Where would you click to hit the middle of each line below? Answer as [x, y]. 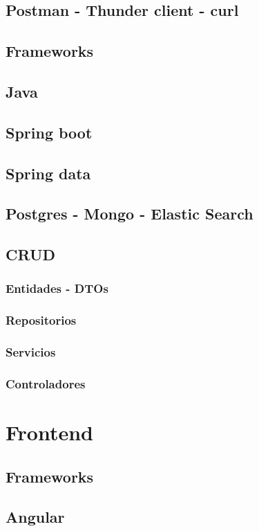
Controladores [46, 383]
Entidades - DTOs [57, 288]
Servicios [31, 352]
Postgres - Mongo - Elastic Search [129, 214]
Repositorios [41, 320]
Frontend [50, 432]
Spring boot [49, 132]
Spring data [48, 173]
